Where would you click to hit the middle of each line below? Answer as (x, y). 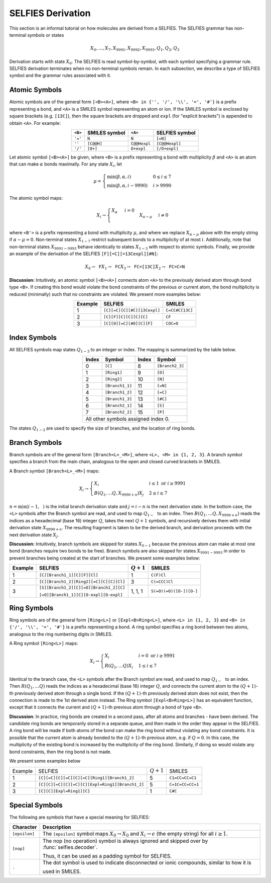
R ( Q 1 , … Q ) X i (119, 666)
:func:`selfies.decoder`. (70, 847)
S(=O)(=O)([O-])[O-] (174, 591)
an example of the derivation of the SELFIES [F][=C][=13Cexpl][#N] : (84, 254)
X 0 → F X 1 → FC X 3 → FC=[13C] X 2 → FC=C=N (135, 268)
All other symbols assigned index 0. (128, 419)
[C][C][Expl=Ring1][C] (64, 791)
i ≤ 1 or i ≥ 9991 (167, 483)
